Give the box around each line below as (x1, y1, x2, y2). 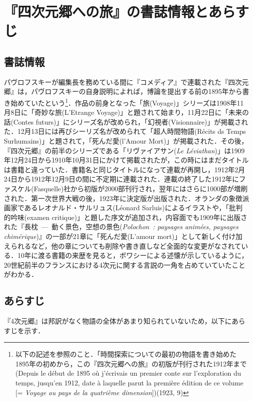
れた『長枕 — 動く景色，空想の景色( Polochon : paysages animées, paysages (4, 221, 238, 232)
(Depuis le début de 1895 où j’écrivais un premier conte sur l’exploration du (15, 368, 241, 378)
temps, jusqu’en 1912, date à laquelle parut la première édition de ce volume (15, 378, 243, 388)
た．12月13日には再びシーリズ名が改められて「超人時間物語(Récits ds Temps (4, 126, 246, 136)
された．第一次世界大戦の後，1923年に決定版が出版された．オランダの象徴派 (4, 193, 249, 203)
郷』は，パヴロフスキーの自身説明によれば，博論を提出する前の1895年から (4, 86, 242, 96)
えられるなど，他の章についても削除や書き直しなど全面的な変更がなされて (4, 240, 241, 251)
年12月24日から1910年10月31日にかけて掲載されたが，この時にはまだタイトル (4, 155, 249, 165)
